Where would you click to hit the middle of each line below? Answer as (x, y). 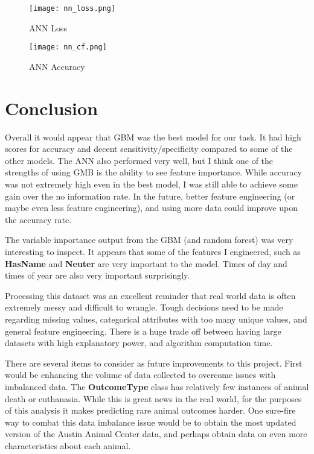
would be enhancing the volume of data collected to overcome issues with (140, 375)
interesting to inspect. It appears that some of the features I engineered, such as (153, 251)
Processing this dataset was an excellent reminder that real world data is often (150, 295)
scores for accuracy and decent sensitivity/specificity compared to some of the (149, 149)
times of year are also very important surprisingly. (98, 275)
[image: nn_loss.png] (72, 8)
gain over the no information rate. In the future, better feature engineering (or (150, 196)
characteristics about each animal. (68, 445)
